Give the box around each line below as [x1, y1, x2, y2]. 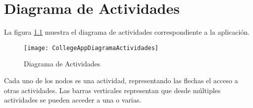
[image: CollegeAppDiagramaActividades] [24, 44, 159, 52]
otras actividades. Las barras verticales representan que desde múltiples [4, 85, 221, 95]
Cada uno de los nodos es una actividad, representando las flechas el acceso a [4, 75, 238, 85]
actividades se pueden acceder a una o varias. [4, 95, 142, 105]
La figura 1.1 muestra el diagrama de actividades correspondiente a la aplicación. [4, 27, 250, 37]
